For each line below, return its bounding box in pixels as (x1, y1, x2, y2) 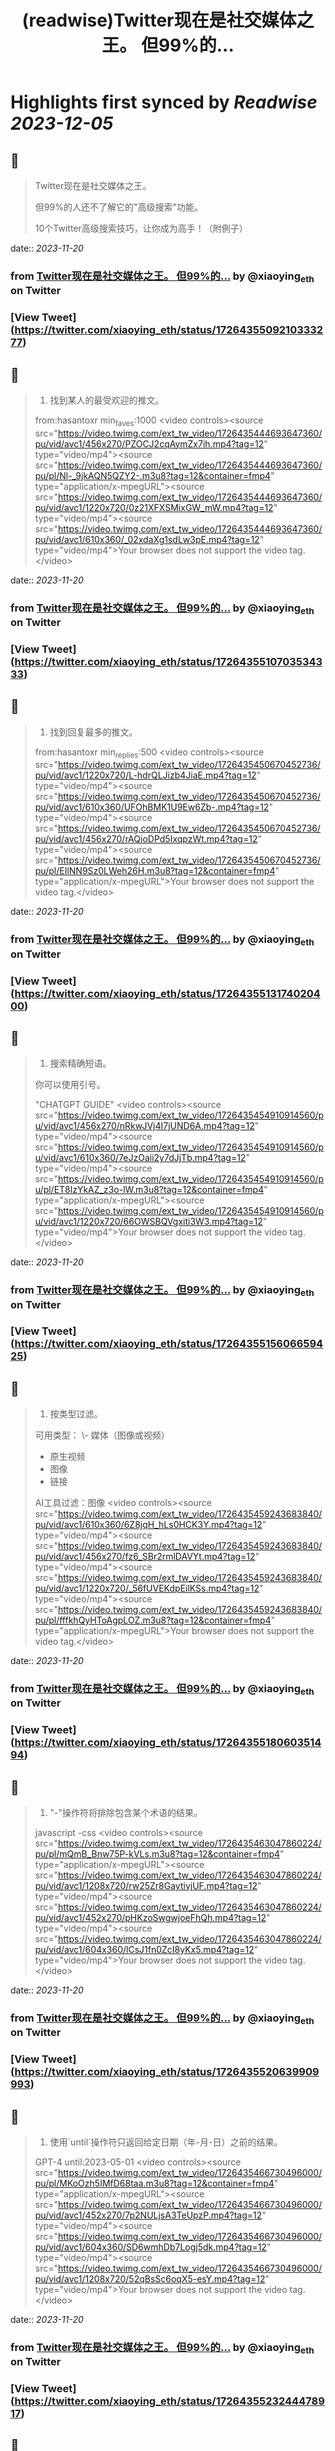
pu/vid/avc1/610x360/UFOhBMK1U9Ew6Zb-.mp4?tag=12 (34, 801, 270, 813)
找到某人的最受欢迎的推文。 (49, 394, 165, 406)
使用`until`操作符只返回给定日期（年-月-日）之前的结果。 (49, 2136, 283, 2148)
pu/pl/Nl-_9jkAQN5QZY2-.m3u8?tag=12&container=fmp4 (34, 469, 272, 481)
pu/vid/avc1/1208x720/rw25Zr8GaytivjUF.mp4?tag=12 (34, 1880, 258, 1892)
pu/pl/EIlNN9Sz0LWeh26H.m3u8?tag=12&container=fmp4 (34, 865, 276, 877)
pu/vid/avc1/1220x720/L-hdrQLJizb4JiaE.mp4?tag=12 (34, 769, 257, 781)
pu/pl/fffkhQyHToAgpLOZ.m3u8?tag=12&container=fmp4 (34, 1614, 272, 1626)
